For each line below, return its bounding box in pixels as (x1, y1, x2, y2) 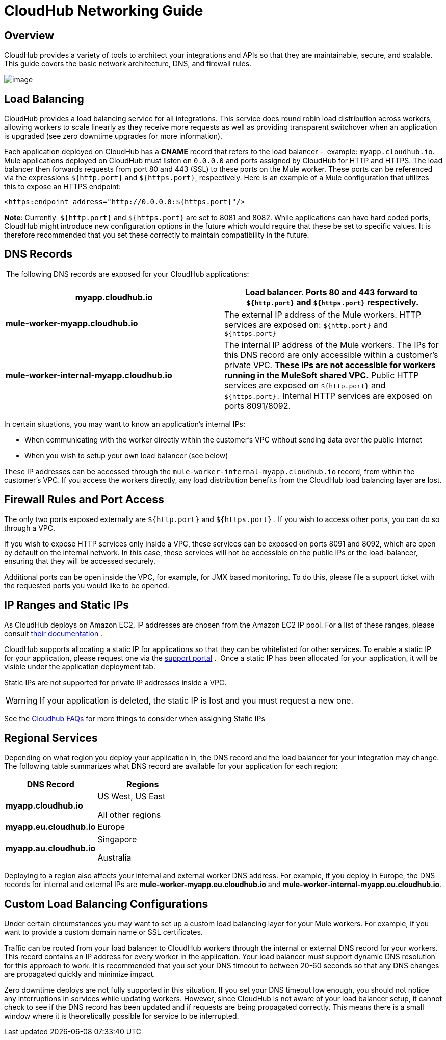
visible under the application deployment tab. (4, 662, 155, 671)
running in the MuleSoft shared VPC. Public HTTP (224, 370, 419, 380)
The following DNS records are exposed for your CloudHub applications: (6, 269, 249, 278)
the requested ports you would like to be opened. (4, 581, 169, 590)
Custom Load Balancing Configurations (4, 897, 208, 911)
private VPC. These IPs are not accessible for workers (224, 359, 436, 370)
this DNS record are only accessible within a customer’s (224, 349, 438, 360)
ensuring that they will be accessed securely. (4, 556, 155, 565)
